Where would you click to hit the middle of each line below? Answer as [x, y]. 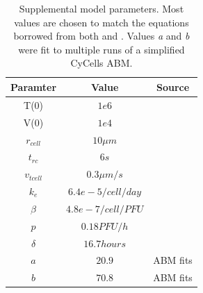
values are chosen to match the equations [101, 22]
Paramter [34, 86]
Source [173, 86]
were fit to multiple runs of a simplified [101, 49]
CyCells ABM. [101, 63]
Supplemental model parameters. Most [101, 8]
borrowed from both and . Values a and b [101, 36]
